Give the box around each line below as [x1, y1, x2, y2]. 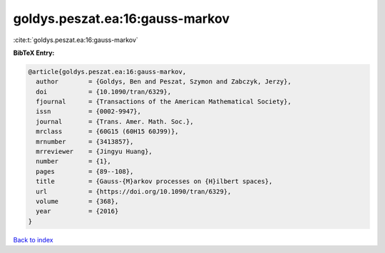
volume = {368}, [36, 197, 119, 205]
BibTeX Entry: [13, 48, 55, 57]
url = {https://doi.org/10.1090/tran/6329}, [36, 187, 232, 195]
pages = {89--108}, [36, 167, 134, 175]
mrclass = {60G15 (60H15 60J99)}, [36, 128, 179, 135]
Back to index [13, 235, 53, 244]
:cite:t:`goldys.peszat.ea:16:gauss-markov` [13, 36, 138, 44]
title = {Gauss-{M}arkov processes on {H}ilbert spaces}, [36, 177, 273, 185]
